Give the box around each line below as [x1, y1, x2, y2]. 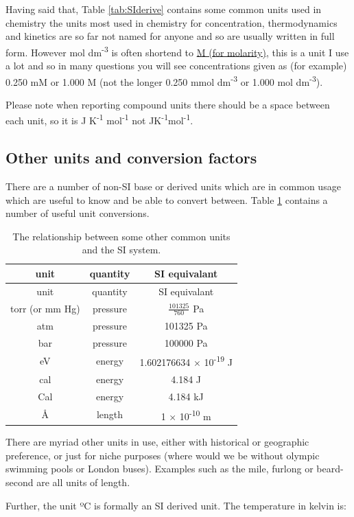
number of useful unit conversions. [5, 206, 150, 220]
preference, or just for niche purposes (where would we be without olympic [5, 448, 320, 462]
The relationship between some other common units [12, 229, 231, 243]
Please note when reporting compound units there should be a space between [5, 97, 330, 111]
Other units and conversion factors [5, 147, 257, 168]
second [5, 475, 34, 490]
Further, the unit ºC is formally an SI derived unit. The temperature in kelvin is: [5, 498, 346, 512]
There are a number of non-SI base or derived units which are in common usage [5, 179, 341, 193]
